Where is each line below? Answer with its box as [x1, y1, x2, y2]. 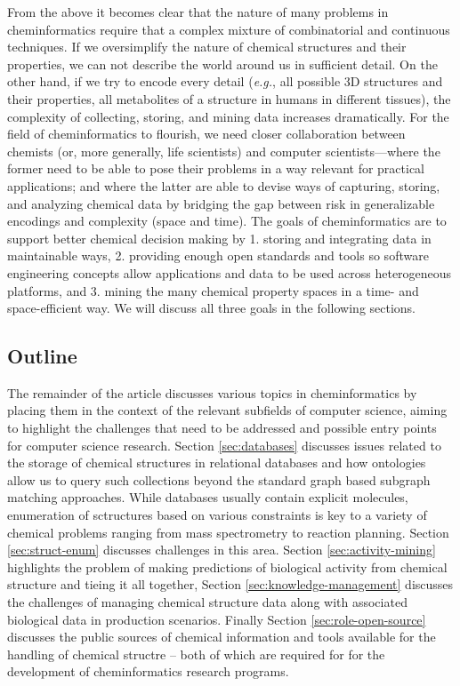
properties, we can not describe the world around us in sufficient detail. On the [7, 54, 438, 73]
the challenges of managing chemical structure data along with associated [7, 593, 408, 611]
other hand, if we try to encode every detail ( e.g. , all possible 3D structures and [7, 72, 443, 91]
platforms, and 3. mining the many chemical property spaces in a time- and [7, 281, 419, 299]
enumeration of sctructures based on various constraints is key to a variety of [7, 506, 427, 524]
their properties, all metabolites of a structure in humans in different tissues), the [7, 89, 451, 108]
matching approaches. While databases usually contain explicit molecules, [7, 488, 408, 507]
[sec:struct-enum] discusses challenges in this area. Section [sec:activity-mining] [7, 540, 436, 559]
